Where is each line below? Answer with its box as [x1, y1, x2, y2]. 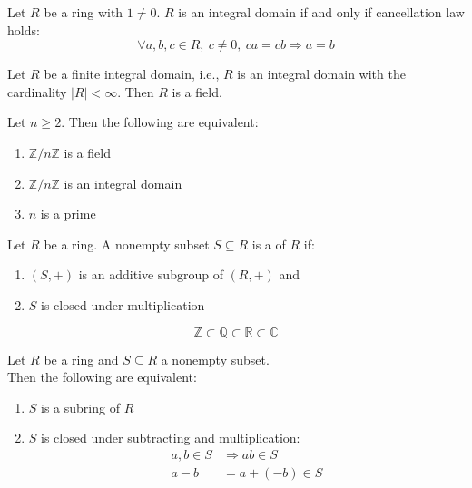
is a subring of [41, 397, 120, 416]
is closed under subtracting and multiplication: [41, 428, 300, 447]
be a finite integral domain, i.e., [44, 64, 220, 83]
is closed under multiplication [41, 295, 205, 314]
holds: [7, 20, 40, 39]
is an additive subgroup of [78, 265, 223, 284]
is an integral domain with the [237, 64, 406, 83]
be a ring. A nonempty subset [44, 234, 210, 253]
